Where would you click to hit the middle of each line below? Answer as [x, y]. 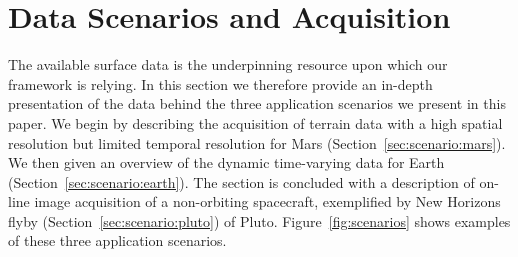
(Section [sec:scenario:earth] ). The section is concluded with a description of [241, 181]
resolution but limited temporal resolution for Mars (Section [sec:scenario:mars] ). [257, 142]
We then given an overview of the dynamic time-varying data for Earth [226, 162]
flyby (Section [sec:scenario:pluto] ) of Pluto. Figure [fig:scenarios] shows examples [259, 220]
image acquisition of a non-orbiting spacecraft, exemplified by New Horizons [267, 201]
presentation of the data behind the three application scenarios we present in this [257, 103]
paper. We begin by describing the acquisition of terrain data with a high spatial [255, 122]
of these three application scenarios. [117, 240]
